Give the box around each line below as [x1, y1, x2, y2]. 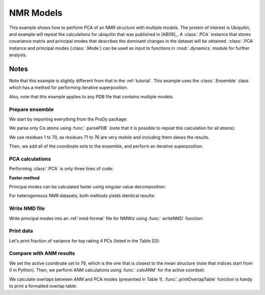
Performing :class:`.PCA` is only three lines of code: [9, 166, 114, 172]
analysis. [9, 52, 27, 58]
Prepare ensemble [9, 106, 54, 113]
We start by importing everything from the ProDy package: [9, 116, 128, 122]
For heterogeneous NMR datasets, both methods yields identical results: [9, 193, 156, 199]
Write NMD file [9, 205, 45, 212]
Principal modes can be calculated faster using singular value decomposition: [9, 184, 166, 190]
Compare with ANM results [9, 250, 76, 257]
